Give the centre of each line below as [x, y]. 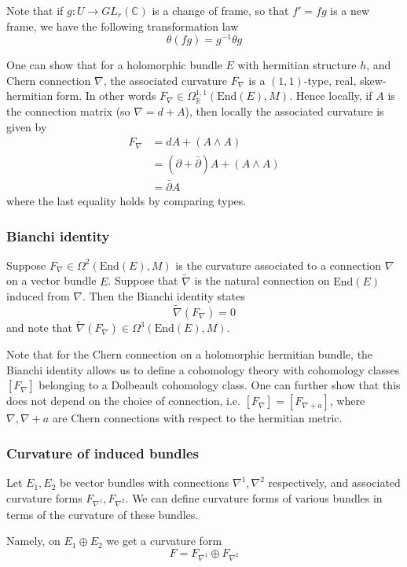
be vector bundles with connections [145, 482]
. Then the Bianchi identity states [163, 296]
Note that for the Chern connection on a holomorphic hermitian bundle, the [190, 354]
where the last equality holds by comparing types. [126, 201]
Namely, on [33, 541]
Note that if [35, 10]
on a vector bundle [51, 280]
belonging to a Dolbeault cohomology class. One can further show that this [220, 385]
